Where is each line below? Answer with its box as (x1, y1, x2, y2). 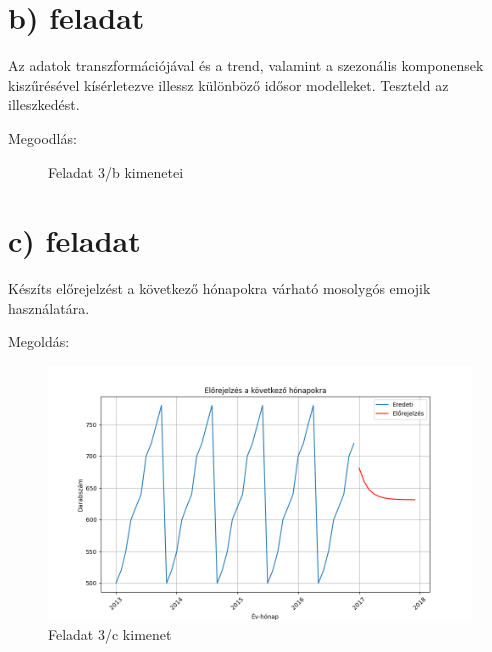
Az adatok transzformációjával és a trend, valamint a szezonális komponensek (8, 55, 484, 76)
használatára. (8, 297, 90, 318)
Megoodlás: (8, 127, 77, 148)
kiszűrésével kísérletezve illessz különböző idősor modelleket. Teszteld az (8, 74, 449, 95)
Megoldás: (8, 331, 70, 352)
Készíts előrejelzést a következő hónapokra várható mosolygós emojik (8, 278, 431, 299)
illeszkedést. (8, 94, 80, 115)
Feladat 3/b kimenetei (48, 161, 184, 182)
